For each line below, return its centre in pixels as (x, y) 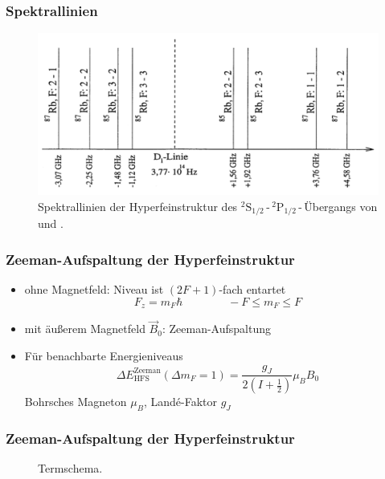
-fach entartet (252, 289)
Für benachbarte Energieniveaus (104, 355)
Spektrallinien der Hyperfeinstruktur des (138, 206)
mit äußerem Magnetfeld (85, 329)
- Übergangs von (338, 206)
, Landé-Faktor (180, 402)
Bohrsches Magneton (76, 402)
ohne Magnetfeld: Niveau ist (94, 289)
